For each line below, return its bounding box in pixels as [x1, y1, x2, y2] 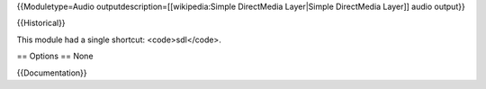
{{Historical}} [16, 18, 67, 29]
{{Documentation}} [16, 67, 87, 78]
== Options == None [16, 50, 94, 62]
